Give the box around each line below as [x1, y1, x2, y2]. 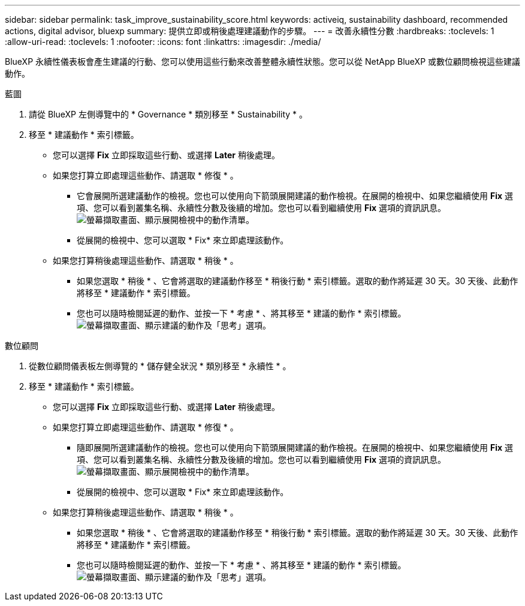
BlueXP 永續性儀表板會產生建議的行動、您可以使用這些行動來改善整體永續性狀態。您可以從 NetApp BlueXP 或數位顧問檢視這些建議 [5, 56, 521, 67]
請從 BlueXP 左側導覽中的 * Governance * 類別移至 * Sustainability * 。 [29, 109, 308, 119]
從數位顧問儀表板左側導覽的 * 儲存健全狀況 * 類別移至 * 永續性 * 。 [29, 361, 291, 371]
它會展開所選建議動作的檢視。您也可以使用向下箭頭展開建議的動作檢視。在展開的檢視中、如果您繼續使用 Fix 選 [77, 191, 514, 201]
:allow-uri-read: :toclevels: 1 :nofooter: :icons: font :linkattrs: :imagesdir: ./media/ [5, 37, 321, 47]
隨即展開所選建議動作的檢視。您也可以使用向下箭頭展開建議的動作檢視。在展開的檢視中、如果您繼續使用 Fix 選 [77, 442, 514, 453]
